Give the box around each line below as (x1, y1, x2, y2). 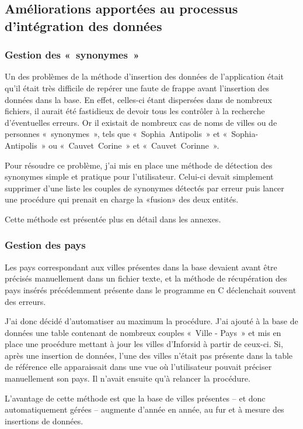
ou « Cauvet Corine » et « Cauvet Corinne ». (48, 139, 220, 151)
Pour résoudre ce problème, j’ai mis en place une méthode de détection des (5, 159, 273, 171)
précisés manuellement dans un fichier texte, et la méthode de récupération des (5, 272, 287, 284)
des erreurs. (5, 295, 46, 307)
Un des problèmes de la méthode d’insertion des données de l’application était (5, 70, 284, 83)
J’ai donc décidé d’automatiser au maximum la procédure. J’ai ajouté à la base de (5, 315, 298, 327)
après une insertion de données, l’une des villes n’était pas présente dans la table (5, 349, 293, 361)
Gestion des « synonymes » (5, 47, 140, 62)
